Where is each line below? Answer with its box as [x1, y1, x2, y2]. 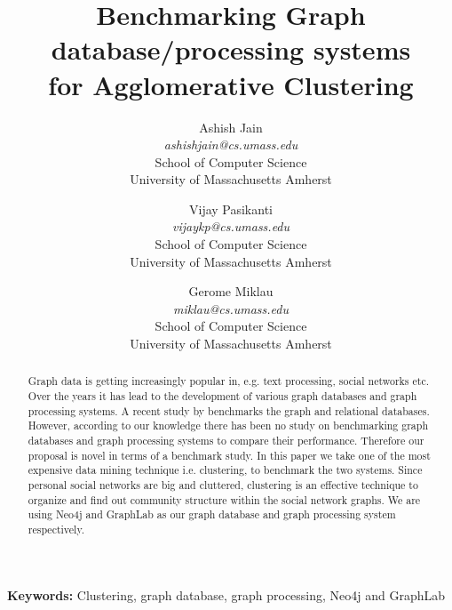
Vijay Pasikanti [188, 199, 273, 218]
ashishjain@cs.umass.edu [163, 135, 298, 154]
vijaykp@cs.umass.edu [171, 217, 290, 236]
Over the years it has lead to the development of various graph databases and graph [28, 389, 417, 404]
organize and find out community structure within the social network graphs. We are [28, 492, 421, 507]
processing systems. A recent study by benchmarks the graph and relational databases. [28, 403, 430, 418]
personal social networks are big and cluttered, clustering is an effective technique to [28, 478, 418, 493]
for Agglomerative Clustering [48, 66, 414, 102]
